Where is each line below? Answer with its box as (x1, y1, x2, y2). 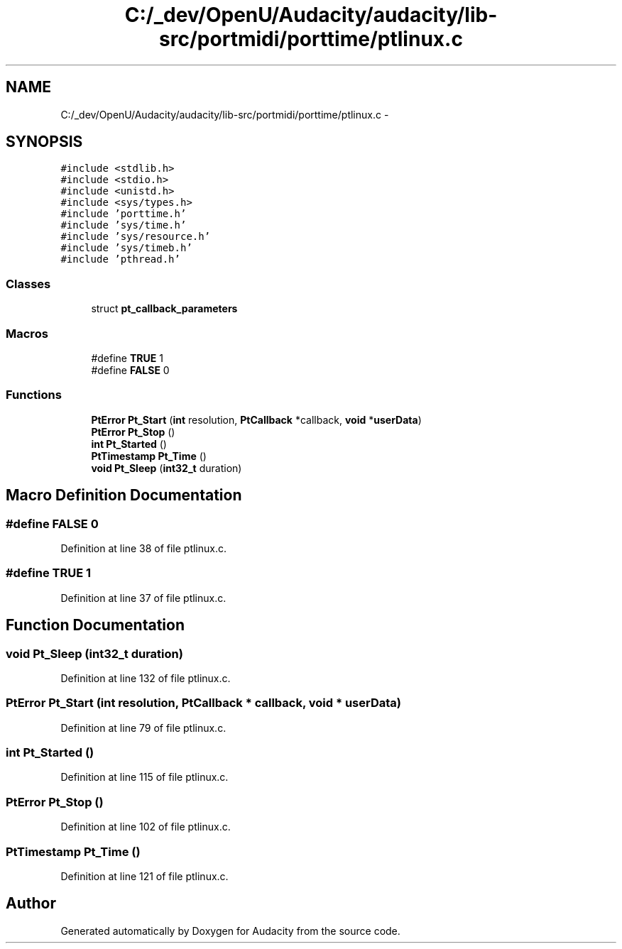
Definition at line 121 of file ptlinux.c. (60, 870, 229, 882)
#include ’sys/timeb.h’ (60, 242, 192, 254)
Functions (6, 388, 62, 402)
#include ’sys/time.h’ (60, 219, 187, 231)
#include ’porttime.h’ (60, 208, 187, 220)
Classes (6, 276, 51, 291)
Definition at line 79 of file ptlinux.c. (60, 721, 227, 734)
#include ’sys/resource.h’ (60, 231, 211, 243)
